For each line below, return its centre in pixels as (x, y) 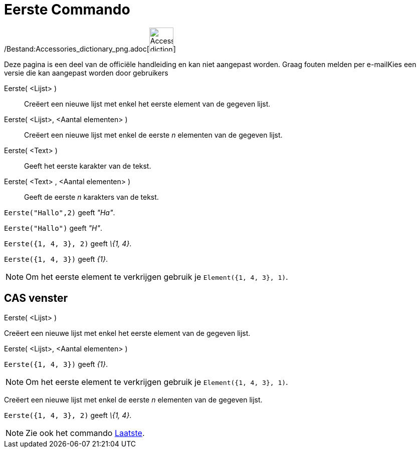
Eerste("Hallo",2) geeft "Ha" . (60, 212)
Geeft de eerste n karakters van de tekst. (91, 197)
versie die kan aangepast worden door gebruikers (86, 73)
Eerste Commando (67, 10)
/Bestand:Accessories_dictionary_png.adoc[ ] (90, 49)
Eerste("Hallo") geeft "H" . (53, 228)
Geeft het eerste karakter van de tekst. (88, 166)
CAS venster (36, 298)
